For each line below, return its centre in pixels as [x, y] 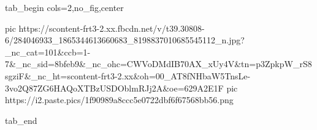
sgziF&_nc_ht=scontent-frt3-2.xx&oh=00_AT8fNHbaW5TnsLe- [128, 75]
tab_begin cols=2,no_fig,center [64, 7]
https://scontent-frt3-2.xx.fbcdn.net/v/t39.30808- [112, 28]
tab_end [21, 120]
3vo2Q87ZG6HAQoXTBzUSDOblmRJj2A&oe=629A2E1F [114, 88]
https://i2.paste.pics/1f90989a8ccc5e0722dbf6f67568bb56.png [119, 100]
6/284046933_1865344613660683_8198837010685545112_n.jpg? [125, 40]
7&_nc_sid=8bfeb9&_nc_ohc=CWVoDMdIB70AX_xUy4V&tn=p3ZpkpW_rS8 [158, 64]
